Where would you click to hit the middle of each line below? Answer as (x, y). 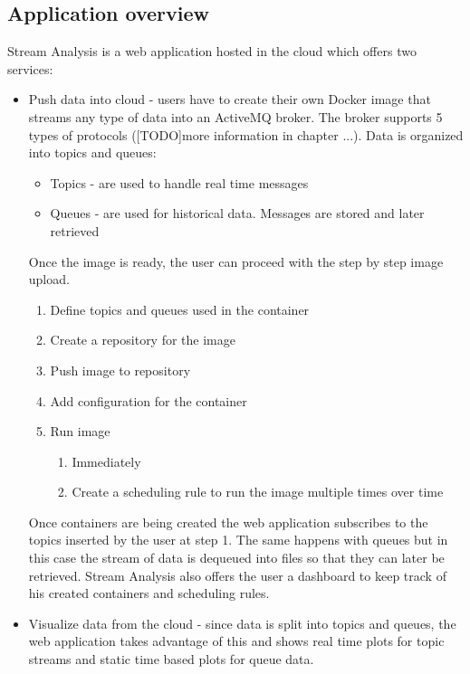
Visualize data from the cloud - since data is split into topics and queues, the (242, 623)
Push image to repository (120, 370)
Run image (80, 431)
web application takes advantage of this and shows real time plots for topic (236, 641)
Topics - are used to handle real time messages (179, 182)
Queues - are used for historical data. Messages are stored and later (237, 213)
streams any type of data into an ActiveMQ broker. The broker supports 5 (235, 116)
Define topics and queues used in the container (180, 309)
